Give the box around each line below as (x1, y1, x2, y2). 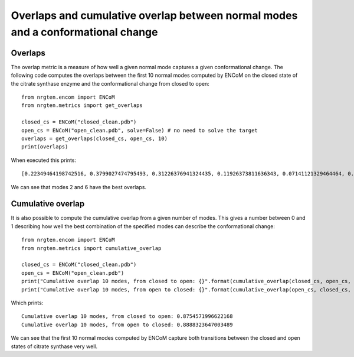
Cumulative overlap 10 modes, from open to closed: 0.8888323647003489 (21, 321, 233, 328)
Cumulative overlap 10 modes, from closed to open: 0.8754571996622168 (21, 313, 233, 320)
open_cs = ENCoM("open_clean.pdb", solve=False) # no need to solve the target (21, 127, 258, 134)
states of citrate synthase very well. (11, 343, 97, 350)
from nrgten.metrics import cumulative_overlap (21, 245, 162, 251)
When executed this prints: (11, 157, 77, 164)
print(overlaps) (21, 144, 68, 150)
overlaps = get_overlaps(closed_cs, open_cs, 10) (21, 135, 168, 142)
